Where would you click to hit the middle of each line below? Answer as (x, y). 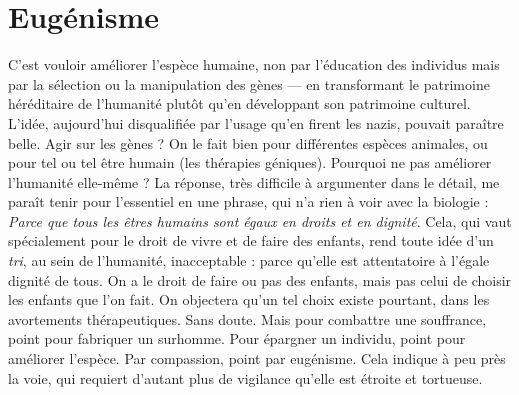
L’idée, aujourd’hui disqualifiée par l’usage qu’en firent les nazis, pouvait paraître (256, 122)
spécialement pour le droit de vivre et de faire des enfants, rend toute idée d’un (251, 240)
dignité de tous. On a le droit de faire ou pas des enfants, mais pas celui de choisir (260, 279)
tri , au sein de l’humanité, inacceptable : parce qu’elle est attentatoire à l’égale (249, 260)
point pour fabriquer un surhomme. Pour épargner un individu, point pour (237, 338)
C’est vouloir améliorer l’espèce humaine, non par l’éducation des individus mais (254, 64)
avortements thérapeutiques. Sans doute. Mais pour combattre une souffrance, (247, 318)
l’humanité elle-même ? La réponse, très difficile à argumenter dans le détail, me (254, 181)
